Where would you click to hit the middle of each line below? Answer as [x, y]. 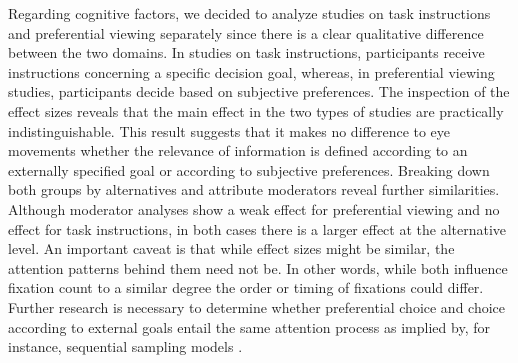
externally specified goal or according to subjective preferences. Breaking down [249, 169]
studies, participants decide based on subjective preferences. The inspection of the [259, 91]
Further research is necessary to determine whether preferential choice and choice [257, 306]
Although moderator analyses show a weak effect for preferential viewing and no [254, 208]
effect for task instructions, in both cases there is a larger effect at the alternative [257, 228]
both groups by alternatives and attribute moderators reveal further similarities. [254, 189]
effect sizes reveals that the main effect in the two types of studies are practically [256, 110]
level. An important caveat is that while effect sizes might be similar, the [231, 248]
